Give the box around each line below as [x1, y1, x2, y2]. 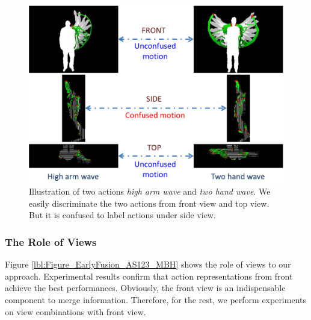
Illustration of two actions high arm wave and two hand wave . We [29, 185, 271, 198]
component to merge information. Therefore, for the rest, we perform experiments [5, 293, 306, 306]
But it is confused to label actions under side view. [29, 209, 216, 221]
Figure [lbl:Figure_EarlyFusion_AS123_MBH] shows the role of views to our [5, 258, 291, 271]
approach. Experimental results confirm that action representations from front [5, 269, 293, 282]
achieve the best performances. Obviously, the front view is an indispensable [5, 281, 286, 294]
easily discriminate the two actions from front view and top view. [29, 196, 269, 209]
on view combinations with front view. [5, 305, 146, 318]
